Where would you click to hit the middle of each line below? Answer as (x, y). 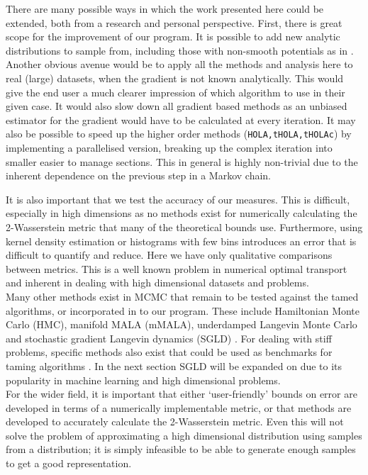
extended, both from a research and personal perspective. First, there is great (174, 22)
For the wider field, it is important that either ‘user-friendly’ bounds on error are (182, 394)
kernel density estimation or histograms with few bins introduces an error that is (181, 241)
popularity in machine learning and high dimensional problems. (143, 380)
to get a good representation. (69, 463)
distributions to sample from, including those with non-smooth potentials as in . (180, 50)
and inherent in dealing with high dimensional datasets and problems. (157, 283)
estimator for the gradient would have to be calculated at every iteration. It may (181, 119)
